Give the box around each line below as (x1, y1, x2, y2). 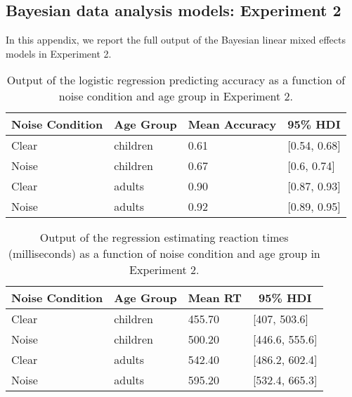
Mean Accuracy (188, 116, 277, 133)
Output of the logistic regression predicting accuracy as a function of (6, 72, 346, 89)
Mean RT (188, 289, 242, 306)
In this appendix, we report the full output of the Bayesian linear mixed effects (6, 32, 346, 47)
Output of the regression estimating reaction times (39, 229, 289, 246)
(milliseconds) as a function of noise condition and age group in (8, 245, 320, 262)
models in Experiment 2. (6, 46, 112, 60)
